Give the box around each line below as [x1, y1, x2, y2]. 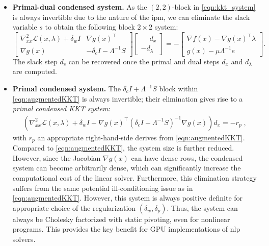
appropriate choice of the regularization [12, 202, 136, 213]
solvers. [12, 234, 36, 244]
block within [159, 83, 198, 94]
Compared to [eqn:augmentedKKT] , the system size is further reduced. [12, 142, 234, 153]
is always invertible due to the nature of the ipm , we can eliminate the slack [12, 11, 250, 22]
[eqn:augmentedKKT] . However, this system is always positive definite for [12, 192, 243, 203]
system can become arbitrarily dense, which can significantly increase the [12, 162, 241, 173]
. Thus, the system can [167, 202, 238, 213]
